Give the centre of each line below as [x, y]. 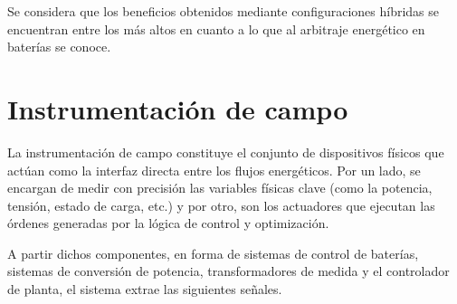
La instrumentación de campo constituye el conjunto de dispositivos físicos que [226, 152]
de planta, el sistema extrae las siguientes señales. [145, 289]
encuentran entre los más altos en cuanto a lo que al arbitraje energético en [216, 28]
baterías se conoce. [59, 47]
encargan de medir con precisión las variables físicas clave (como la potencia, [220, 188]
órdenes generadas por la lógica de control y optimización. [168, 223]
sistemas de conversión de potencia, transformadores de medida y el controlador [228, 271]
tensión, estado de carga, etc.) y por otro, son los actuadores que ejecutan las [221, 205]
